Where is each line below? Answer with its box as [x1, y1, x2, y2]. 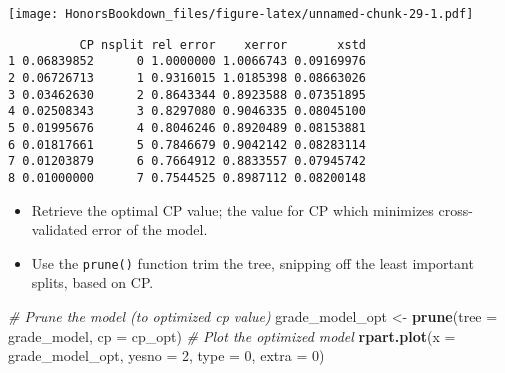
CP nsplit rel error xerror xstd [79, 37, 366, 52]
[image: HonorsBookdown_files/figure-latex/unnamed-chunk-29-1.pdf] [8, 7, 474, 21]
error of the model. [92, 219, 208, 240]
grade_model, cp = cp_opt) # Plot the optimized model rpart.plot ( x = [8, 325, 456, 346]
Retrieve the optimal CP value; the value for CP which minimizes [31, 199, 434, 220]
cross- [438, 199, 473, 220]
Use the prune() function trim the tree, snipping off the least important [31, 252, 474, 273]
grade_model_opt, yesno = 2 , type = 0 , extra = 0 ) [8, 345, 325, 366]
